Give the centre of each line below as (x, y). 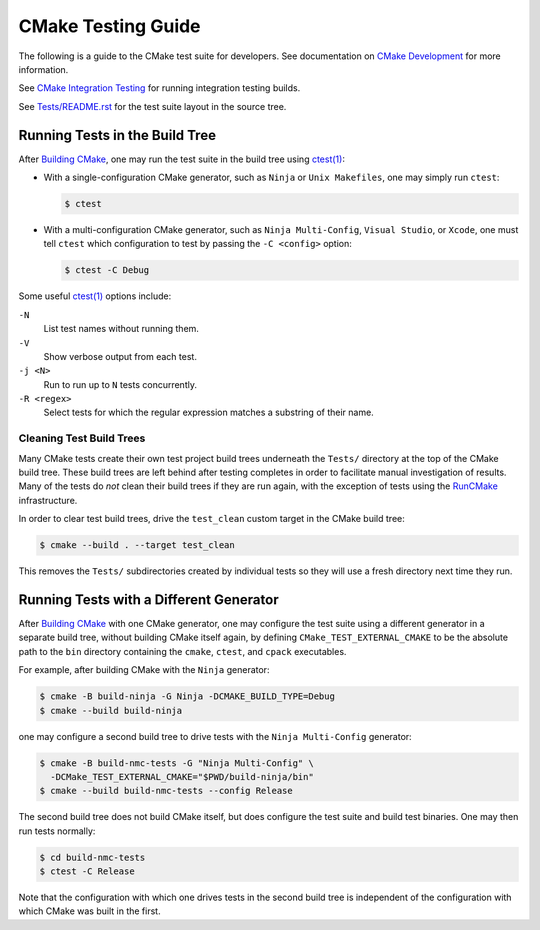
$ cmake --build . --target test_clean (137, 545)
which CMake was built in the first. (89, 911)
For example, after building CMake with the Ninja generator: (144, 670)
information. (43, 69)
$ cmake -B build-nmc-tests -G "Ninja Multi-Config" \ (176, 763)
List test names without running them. (121, 329)
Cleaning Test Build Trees (82, 438)
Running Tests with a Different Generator (148, 599)
